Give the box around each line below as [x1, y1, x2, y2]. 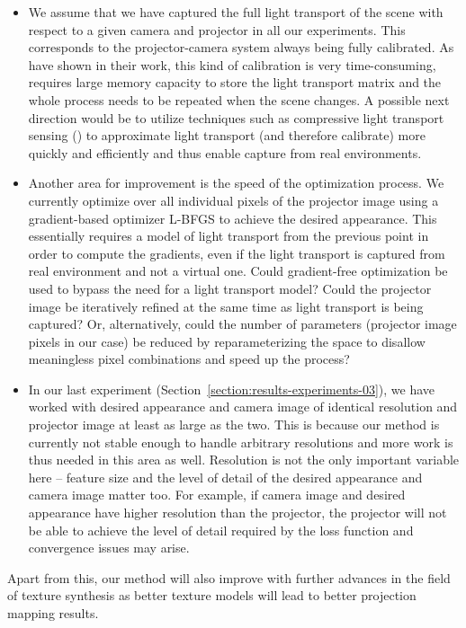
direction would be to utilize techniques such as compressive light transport [28, 108, 444, 127]
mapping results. [7, 604, 99, 622]
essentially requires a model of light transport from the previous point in [28, 226, 429, 245]
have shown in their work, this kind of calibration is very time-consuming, [28, 55, 436, 74]
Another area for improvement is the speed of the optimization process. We [28, 173, 444, 192]
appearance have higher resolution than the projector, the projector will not [28, 503, 447, 522]
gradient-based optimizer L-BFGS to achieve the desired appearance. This [28, 208, 437, 227]
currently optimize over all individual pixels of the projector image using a [28, 190, 439, 209]
